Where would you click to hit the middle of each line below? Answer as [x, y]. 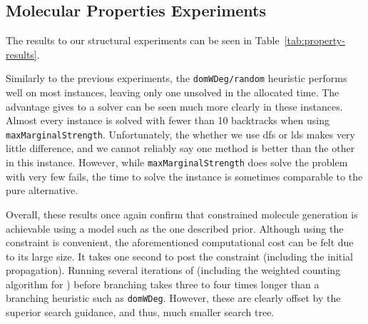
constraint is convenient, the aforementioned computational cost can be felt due [180, 242]
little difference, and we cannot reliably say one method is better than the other [180, 148]
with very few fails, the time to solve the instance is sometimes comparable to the [184, 176]
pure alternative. [42, 190]
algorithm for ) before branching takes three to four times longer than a [163, 284]
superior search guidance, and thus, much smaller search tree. [140, 312]
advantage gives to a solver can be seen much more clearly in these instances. [174, 106]
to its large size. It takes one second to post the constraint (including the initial [180, 256]
